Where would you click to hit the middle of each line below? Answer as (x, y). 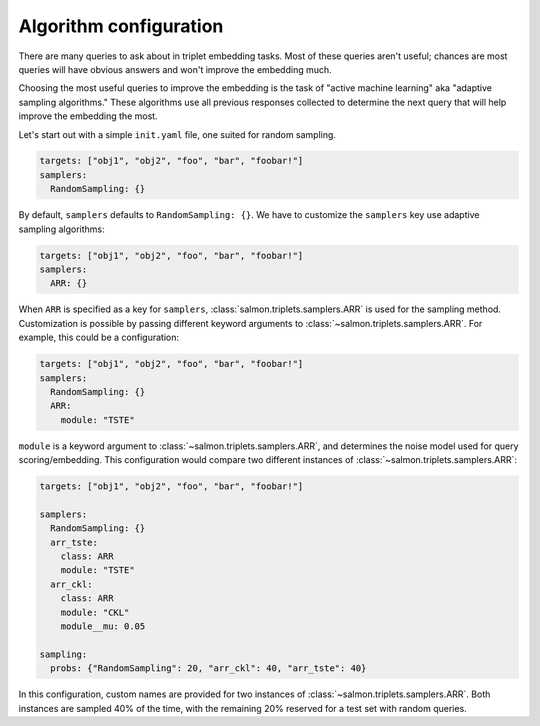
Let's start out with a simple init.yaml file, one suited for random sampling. (177, 134)
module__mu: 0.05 (103, 626)
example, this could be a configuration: (99, 337)
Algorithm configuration (121, 26)
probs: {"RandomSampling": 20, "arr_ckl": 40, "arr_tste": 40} (208, 668)
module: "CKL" (95, 612)
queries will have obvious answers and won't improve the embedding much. (175, 69)
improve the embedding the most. (88, 116)
